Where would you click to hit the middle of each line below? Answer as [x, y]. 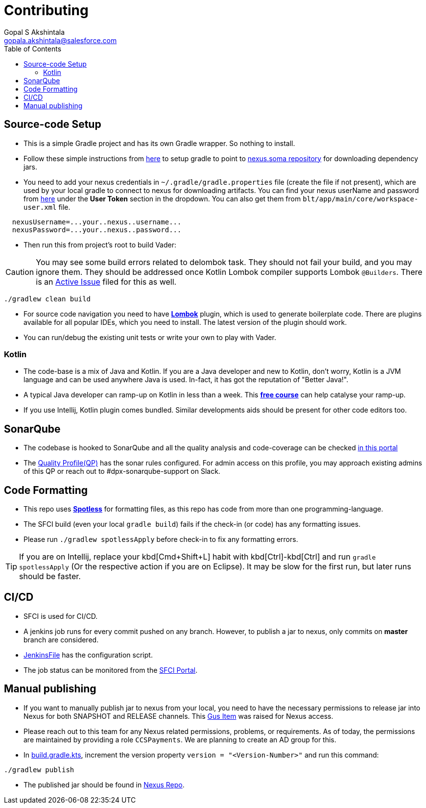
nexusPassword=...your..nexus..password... [97, 230]
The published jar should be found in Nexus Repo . [104, 784]
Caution [20, 272]
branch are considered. [61, 639]
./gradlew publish [39, 770]
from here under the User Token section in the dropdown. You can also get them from [162, 198]
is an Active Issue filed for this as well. [106, 282]
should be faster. [50, 576]
